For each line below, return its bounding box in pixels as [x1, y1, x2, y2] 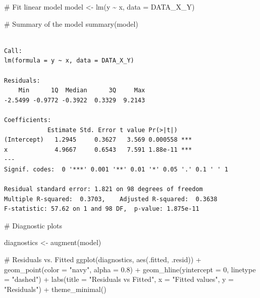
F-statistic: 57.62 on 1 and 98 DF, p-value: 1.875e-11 [4, 205, 199, 213]
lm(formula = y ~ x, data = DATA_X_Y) [4, 57, 134, 65]
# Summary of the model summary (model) [4, 18, 138, 29]
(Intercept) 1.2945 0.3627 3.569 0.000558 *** [4, 136, 192, 144]
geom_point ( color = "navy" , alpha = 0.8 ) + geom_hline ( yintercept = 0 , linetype [4, 264, 256, 274]
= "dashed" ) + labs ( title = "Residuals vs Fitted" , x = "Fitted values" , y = [4, 274, 234, 284]
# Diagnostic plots [4, 220, 63, 230]
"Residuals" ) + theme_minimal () [4, 283, 107, 294]
